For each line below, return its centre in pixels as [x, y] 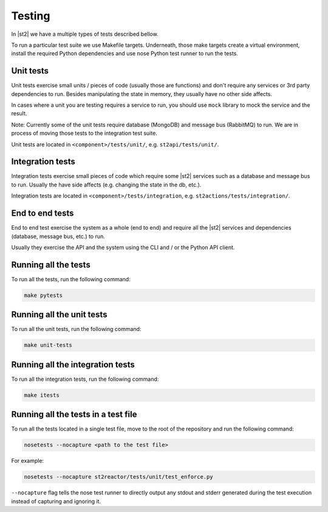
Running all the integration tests [73, 364]
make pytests [43, 295]
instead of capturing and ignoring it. [56, 501]
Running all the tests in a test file [74, 415]
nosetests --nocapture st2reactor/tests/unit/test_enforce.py [118, 477]
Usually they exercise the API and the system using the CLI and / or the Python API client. [123, 247]
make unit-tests [48, 345]
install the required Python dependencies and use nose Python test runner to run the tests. [125, 53]
